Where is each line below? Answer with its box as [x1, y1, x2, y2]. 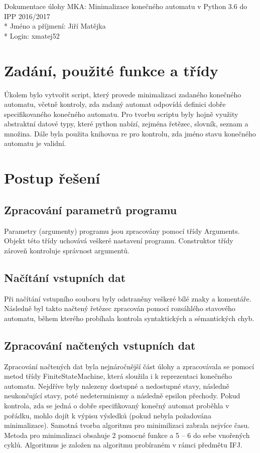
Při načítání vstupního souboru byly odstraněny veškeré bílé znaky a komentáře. [4, 293, 251, 304]
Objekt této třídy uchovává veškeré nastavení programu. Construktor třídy [4, 235, 233, 246]
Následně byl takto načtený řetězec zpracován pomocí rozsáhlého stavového [4, 303, 235, 314]
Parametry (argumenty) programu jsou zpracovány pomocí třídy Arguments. [4, 225, 240, 236]
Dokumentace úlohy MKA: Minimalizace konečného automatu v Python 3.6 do [4, 1, 247, 11]
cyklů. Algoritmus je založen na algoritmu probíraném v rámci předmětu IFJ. [4, 439, 242, 450]
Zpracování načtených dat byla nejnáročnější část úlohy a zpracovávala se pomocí [4, 361, 254, 371]
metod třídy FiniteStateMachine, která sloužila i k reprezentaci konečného [4, 371, 232, 381]
